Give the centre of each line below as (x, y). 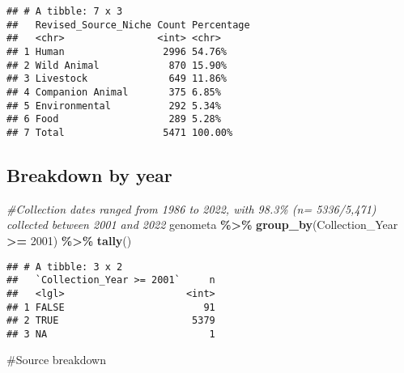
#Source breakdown (56, 360)
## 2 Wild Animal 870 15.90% (117, 65)
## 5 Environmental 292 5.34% (114, 106)
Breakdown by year (89, 174)
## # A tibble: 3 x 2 (65, 267)
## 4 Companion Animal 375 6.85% (114, 92)
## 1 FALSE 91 (111, 307)
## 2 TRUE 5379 (111, 321)
